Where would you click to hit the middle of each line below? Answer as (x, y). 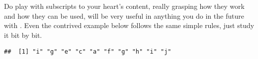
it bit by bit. (23, 35)
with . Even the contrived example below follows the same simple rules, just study (129, 25)
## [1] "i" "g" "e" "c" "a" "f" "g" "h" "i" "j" (88, 52)
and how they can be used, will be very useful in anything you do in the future (124, 15)
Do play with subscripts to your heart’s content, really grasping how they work (124, 6)
